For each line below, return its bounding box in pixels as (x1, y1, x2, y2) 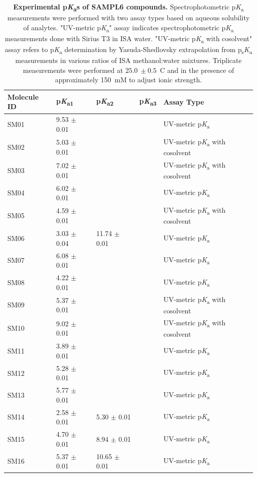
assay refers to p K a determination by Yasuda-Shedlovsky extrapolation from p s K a (4, 44, 253, 56)
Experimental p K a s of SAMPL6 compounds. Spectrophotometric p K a (13, 1, 244, 13)
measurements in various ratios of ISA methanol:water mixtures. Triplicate (15, 55, 242, 65)
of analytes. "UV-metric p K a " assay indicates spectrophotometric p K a (23, 22, 234, 34)
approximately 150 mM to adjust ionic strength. (55, 74, 202, 85)
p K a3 (139, 96, 157, 108)
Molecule (7, 91, 39, 102)
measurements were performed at (23, 64, 123, 75)
